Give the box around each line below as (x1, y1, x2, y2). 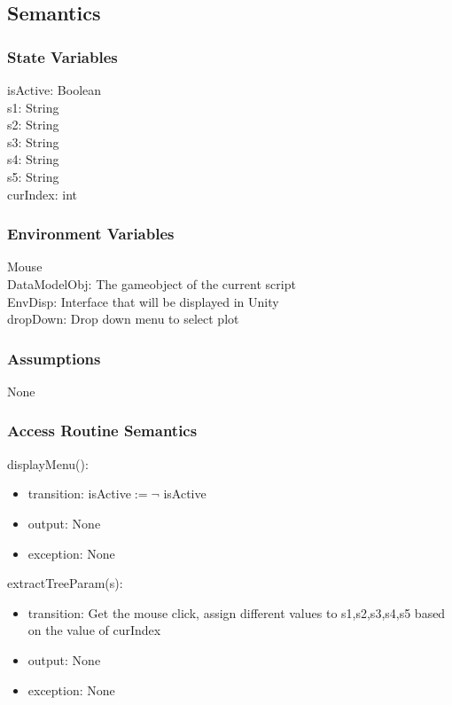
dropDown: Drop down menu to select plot (7, 309, 239, 328)
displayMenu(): (7, 454, 89, 473)
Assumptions (7, 347, 101, 369)
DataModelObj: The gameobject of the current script (7, 274, 296, 293)
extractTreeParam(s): (7, 574, 123, 592)
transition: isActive (27, 484, 131, 503)
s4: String (7, 150, 59, 168)
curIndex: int (7, 184, 78, 203)
